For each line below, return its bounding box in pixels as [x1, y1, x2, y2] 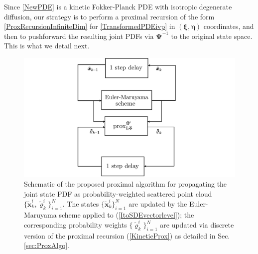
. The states [62, 198, 99, 209]
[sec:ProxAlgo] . [24, 240, 69, 251]
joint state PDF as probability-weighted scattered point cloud [24, 188, 212, 199]
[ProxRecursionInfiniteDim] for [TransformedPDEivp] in [4, 21, 175, 31]
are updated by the [129, 198, 187, 209]
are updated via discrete [160, 220, 234, 230]
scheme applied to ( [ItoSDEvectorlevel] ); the [59, 209, 194, 220]
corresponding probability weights [24, 220, 127, 230]
